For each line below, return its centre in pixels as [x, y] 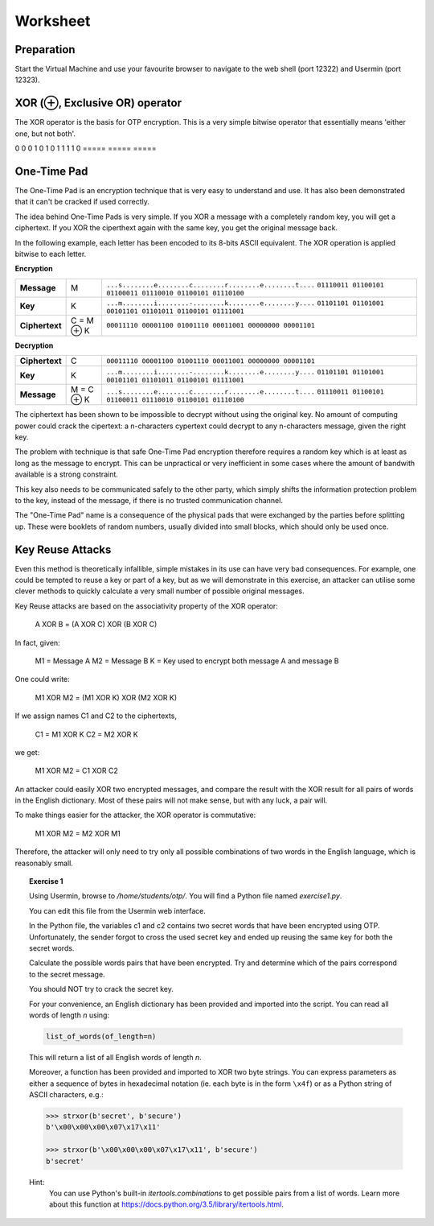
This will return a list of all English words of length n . [116, 1057]
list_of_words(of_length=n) [101, 1036]
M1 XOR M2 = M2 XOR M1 [78, 833]
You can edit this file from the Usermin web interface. [118, 910]
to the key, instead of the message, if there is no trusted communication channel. [149, 500]
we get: [27, 752]
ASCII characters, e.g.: [66, 1095]
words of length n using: [70, 1015]
